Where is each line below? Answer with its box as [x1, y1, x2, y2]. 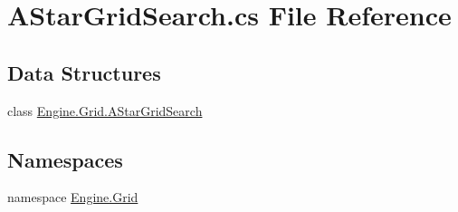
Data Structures [7, 58, 161, 86]
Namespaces [7, 145, 123, 173]
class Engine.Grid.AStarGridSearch [7, 101, 203, 120]
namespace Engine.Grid [7, 188, 138, 207]
